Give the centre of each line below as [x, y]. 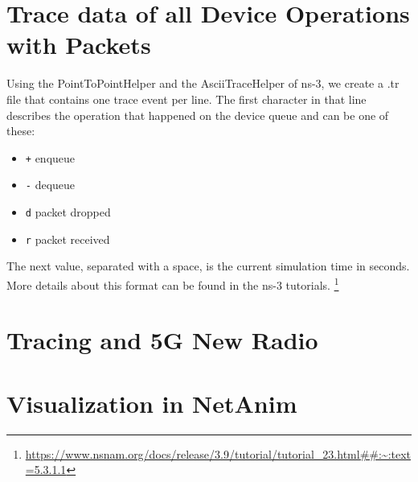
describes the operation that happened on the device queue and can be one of [198, 115]
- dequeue [50, 185]
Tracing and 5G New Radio [162, 340]
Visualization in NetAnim [152, 403]
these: [21, 131]
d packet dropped [68, 212]
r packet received [68, 239]
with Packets [79, 45]
